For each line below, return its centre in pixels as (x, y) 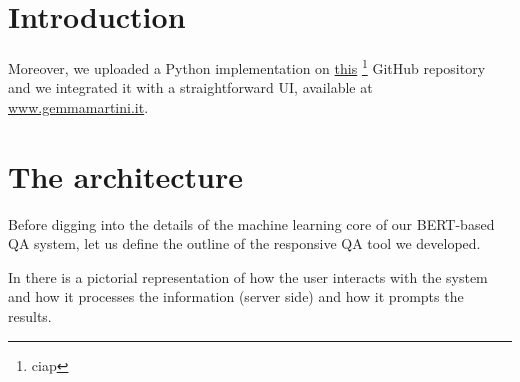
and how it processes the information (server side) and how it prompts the (236, 296)
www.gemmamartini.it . (78, 106)
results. (30, 316)
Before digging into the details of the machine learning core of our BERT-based (251, 223)
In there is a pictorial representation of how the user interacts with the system (248, 276)
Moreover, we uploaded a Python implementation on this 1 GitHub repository (247, 66)
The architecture (125, 175)
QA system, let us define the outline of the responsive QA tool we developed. (244, 243)
